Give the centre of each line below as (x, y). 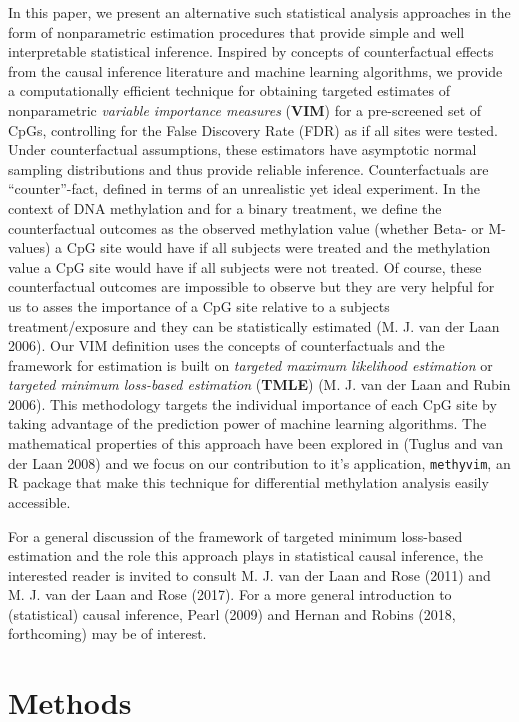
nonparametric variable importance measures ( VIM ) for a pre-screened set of (245, 109)
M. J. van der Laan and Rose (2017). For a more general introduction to (230, 594)
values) (29, 247)
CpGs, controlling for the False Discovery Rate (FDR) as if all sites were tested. (253, 129)
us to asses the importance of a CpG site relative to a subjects (199, 305)
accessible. (39, 501)
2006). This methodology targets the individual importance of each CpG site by (252, 403)
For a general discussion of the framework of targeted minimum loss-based (235, 535)
